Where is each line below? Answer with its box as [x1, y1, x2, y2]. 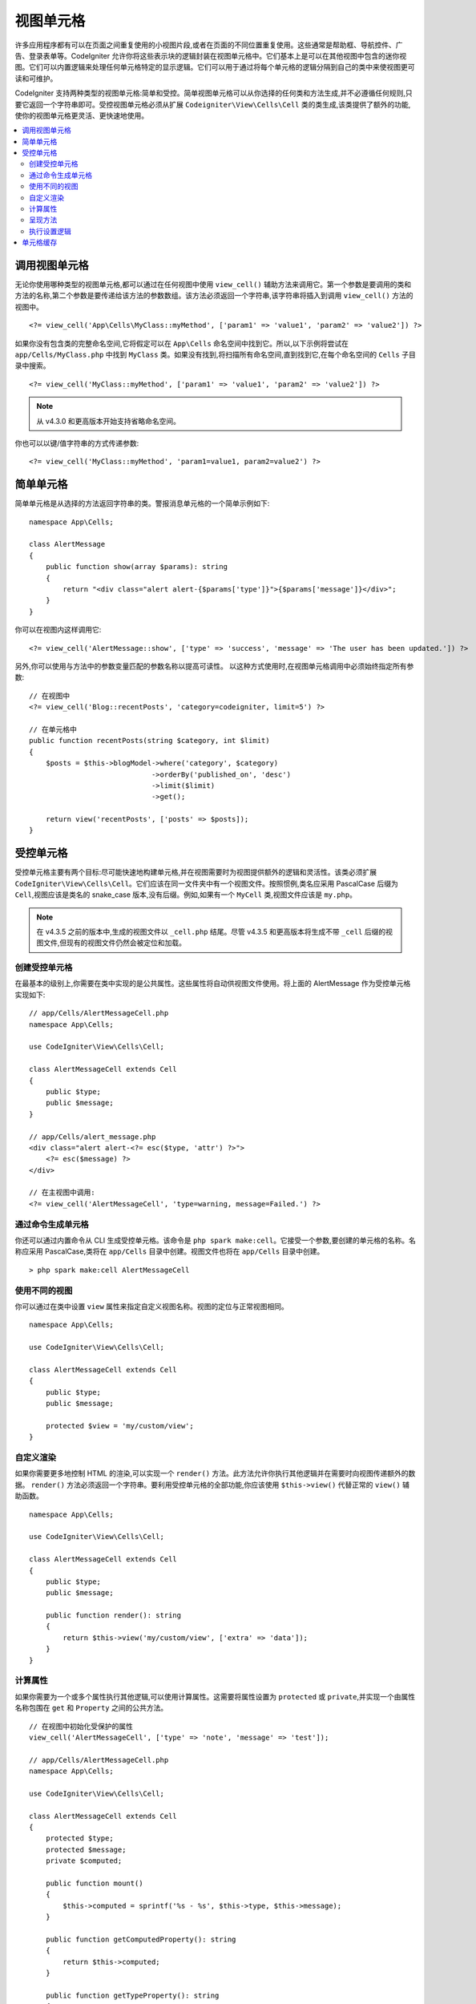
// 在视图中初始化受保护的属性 [29, 1722, 134, 1731]
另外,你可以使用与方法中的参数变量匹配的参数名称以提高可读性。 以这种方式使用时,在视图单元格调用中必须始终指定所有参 [14, 661, 414, 671]
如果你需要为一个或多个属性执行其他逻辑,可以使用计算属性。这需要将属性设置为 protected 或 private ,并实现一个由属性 [14, 1691, 416, 1701]
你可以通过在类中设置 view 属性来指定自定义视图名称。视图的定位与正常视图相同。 [14, 1301, 288, 1311]
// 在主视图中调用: [29, 1188, 95, 1198]
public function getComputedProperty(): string [45, 1934, 236, 1944]
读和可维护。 [14, 73, 58, 83]
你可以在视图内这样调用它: [14, 625, 102, 635]
